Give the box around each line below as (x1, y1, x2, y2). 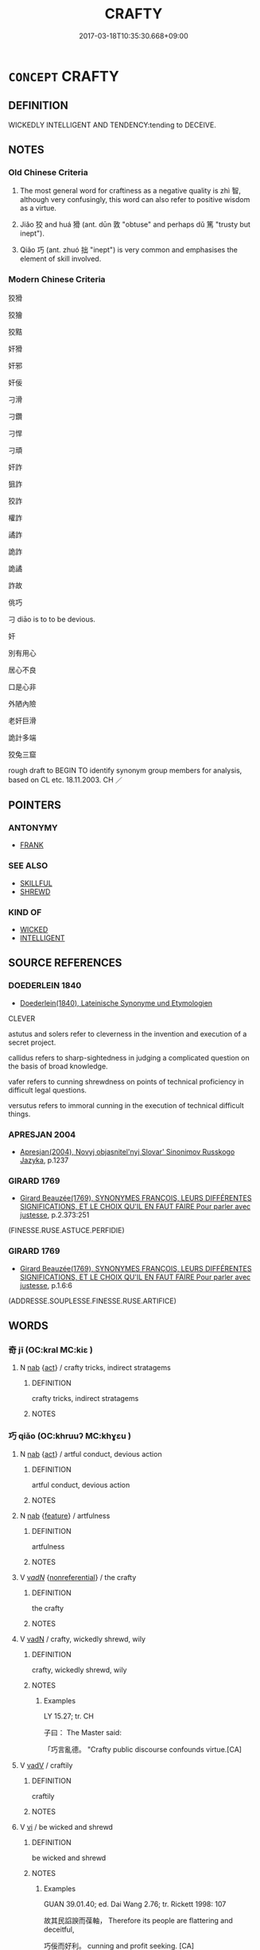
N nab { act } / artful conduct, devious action (19, 1449, 162, 1458)
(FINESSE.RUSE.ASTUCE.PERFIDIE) (8, 1226, 125, 1236)
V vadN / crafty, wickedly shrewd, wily (19, 1634, 146, 1644)
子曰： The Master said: (43, 1727, 122, 1737)
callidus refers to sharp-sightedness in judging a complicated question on (8, 1053, 250, 1062)
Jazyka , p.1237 (19, 1155, 69, 1165)
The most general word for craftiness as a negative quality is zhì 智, (19, 186, 241, 196)
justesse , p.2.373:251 (19, 1210, 90, 1220)
